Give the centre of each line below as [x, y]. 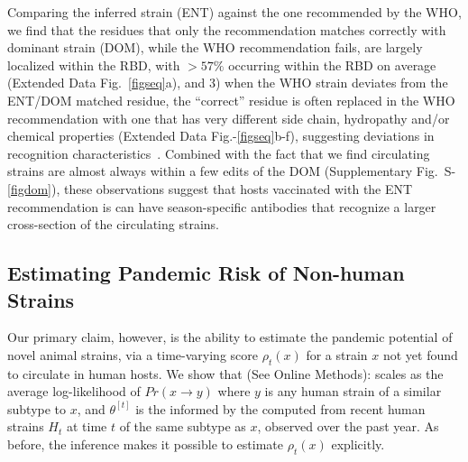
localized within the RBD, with [94, 65]
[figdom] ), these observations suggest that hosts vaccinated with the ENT [210, 188]
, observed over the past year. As [348, 426]
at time [87, 426]
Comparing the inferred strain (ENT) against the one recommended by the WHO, [234, 12]
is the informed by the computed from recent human [280, 408]
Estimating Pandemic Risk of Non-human [206, 273]
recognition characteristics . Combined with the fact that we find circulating [219, 153]
